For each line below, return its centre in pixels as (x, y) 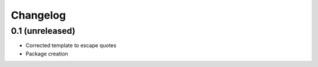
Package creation (47, 54)
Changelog (38, 15)
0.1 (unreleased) (43, 31)
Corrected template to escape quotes (71, 45)
